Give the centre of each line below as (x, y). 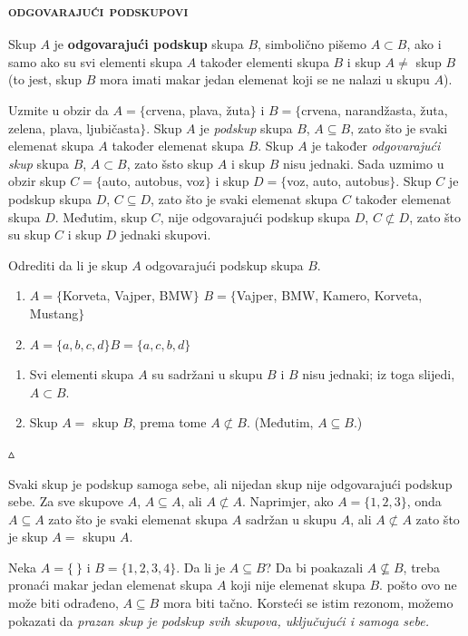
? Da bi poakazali (314, 567)
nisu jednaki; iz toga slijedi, (379, 374)
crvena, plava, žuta (198, 110)
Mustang (54, 313)
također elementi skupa (264, 61)
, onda (424, 501)
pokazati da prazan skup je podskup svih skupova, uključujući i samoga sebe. (219, 620)
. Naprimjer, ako (288, 501)
